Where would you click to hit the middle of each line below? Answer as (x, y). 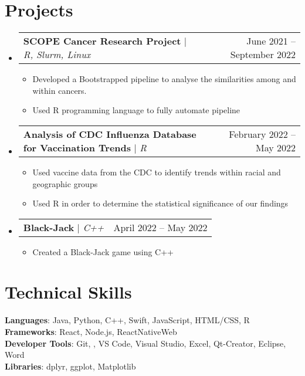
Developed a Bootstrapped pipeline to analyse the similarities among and (164, 79)
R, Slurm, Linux (57, 55)
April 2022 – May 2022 (160, 227)
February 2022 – (262, 134)
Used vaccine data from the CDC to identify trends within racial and (157, 172)
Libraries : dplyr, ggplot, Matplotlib (70, 366)
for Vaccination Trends (77, 147)
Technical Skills (68, 292)
